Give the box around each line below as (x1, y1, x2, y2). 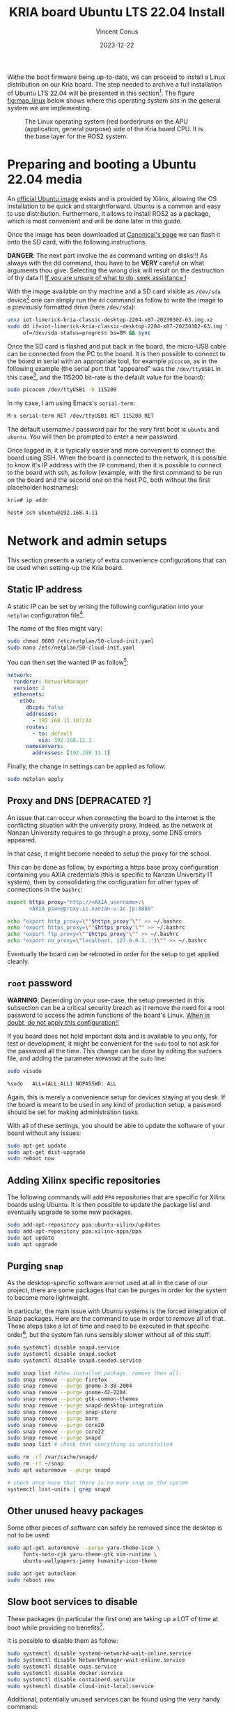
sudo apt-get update (7, 1142, 68, 1149)
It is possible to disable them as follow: (7, 1637, 118, 1645)
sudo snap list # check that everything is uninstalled (7, 1441, 173, 1448)
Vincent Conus (95, 27, 139, 36)
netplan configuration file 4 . (7, 609, 85, 619)
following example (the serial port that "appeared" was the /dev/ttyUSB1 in (7, 364, 221, 372)
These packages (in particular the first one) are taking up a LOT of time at (7, 1614, 219, 1623)
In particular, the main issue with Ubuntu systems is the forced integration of (7, 1307, 226, 1315)
